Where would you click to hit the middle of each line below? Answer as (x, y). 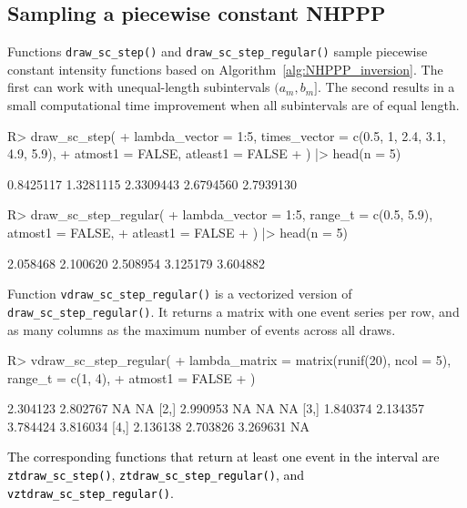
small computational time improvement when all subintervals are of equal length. (233, 105)
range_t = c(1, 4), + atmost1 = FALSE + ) (132, 377)
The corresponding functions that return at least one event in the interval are (223, 457)
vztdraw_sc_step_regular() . (91, 492)
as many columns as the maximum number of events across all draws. (202, 329)
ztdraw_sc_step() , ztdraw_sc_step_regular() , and (156, 475)
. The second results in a (386, 87)
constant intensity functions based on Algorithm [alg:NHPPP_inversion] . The (225, 69)
